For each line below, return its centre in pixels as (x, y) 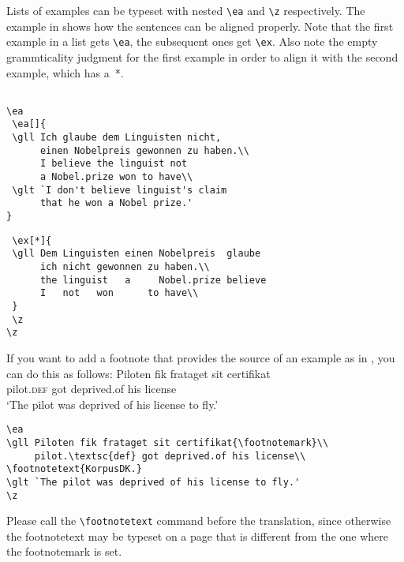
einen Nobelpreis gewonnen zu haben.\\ (144, 150)
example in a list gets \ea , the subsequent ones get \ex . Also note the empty (192, 41)
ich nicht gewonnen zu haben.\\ (125, 266)
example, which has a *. (65, 72)
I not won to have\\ (119, 293)
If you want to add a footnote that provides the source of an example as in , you (201, 357)
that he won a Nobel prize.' (116, 203)
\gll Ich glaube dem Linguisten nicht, (117, 138)
